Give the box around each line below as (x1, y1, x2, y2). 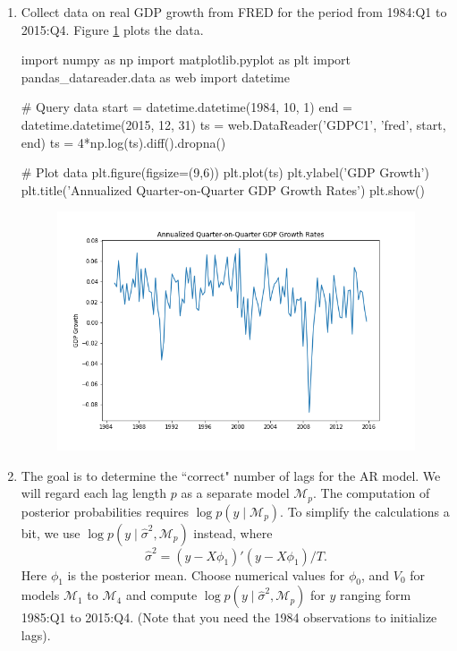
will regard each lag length (21, 484, 167, 502)
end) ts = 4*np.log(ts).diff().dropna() (21, 133, 226, 151)
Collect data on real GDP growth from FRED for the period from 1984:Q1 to (21, 3, 447, 21)
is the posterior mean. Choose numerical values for (67, 565, 345, 584)
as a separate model (181, 484, 290, 502)
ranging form (340, 586, 411, 604)
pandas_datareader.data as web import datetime (21, 67, 290, 86)
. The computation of (313, 484, 430, 502)
